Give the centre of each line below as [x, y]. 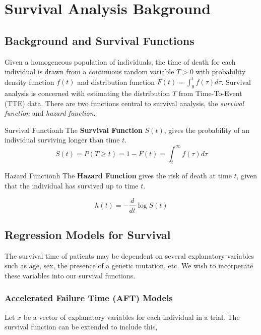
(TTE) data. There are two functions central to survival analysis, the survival [124, 103]
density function [29, 82]
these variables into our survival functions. [70, 275]
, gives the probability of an [207, 130]
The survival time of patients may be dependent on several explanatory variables [129, 255]
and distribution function [116, 82]
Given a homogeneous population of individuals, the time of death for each [120, 61]
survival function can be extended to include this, [81, 327]
